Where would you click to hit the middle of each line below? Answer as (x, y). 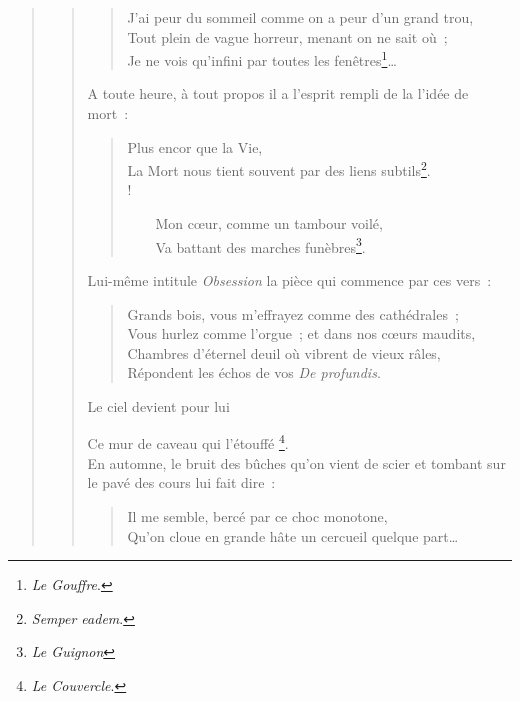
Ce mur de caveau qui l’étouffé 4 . (188, 442)
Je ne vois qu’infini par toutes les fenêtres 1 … (262, 58)
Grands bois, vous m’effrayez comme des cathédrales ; (293, 313)
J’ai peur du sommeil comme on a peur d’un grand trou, (300, 17)
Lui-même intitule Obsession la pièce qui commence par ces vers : (289, 279)
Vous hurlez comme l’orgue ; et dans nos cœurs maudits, (301, 333)
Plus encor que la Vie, (195, 146)
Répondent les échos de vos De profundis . (254, 372)
